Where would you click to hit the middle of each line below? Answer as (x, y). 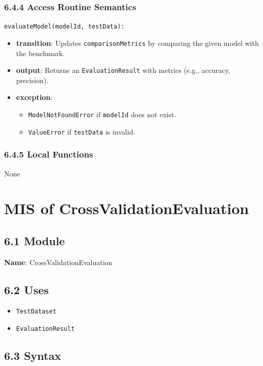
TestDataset (36, 312)
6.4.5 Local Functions (49, 154)
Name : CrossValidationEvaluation (58, 262)
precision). (32, 80)
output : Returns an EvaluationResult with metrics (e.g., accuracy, (123, 70)
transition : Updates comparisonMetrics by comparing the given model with (137, 43)
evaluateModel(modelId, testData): (64, 27)
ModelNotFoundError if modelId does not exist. (102, 114)
